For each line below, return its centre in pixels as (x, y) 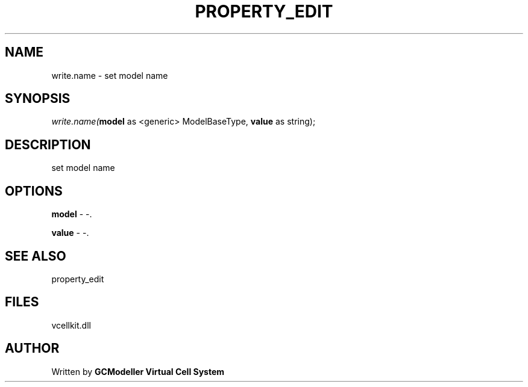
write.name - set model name (110, 75)
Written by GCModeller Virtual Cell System (138, 371)
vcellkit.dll (71, 325)
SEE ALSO (36, 256)
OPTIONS (34, 191)
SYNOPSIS (38, 99)
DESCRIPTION (48, 144)
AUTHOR (32, 348)
